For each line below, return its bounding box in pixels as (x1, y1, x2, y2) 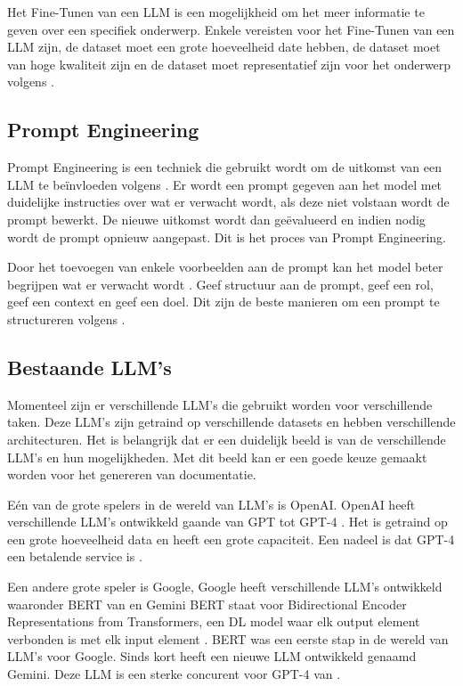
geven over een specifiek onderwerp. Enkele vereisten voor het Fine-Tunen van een (7, 20, 455, 38)
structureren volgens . (7, 309, 126, 328)
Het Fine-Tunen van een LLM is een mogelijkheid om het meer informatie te (7, 3, 425, 20)
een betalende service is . (7, 547, 142, 566)
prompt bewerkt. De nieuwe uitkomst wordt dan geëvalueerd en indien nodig (7, 209, 426, 228)
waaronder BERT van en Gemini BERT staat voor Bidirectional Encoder (7, 594, 407, 613)
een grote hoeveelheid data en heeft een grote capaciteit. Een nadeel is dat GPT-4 (7, 529, 455, 548)
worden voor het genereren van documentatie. (7, 465, 256, 484)
